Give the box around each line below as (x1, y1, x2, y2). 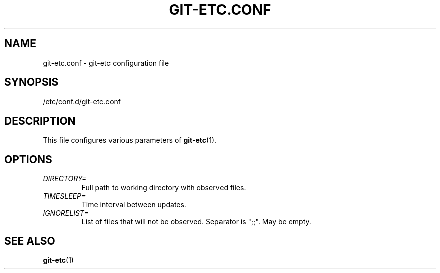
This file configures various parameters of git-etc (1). (43, 136, 217, 145)
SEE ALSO (4, 234, 55, 247)
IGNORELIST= (43, 209, 89, 218)
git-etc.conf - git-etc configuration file (43, 58, 169, 67)
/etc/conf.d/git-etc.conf (43, 97, 121, 106)
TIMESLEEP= (43, 192, 86, 201)
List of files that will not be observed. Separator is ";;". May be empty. (81, 217, 311, 226)
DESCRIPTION (4, 114, 76, 127)
